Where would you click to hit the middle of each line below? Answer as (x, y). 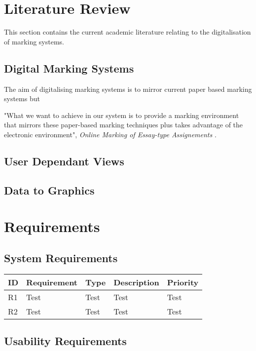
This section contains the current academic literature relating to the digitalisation (128, 32)
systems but (22, 98)
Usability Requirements (65, 341)
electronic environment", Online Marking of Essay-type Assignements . (110, 134)
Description (136, 282)
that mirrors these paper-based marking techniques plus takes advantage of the (124, 125)
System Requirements (61, 257)
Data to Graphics (49, 190)
